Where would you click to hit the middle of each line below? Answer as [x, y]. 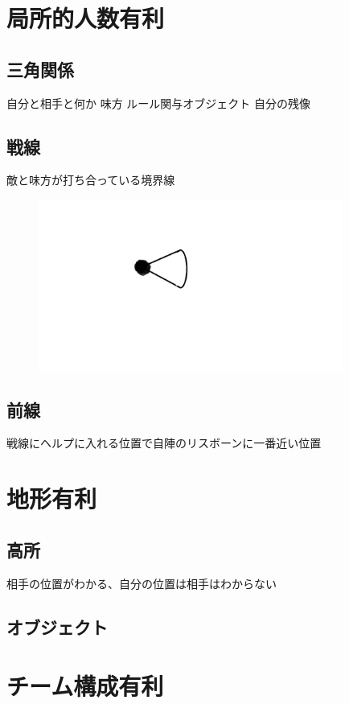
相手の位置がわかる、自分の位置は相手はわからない [142, 583]
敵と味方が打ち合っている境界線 [91, 180]
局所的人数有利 [86, 18]
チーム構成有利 [85, 686]
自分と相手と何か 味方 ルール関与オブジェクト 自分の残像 [158, 103]
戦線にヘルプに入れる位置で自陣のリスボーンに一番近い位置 [164, 443]
